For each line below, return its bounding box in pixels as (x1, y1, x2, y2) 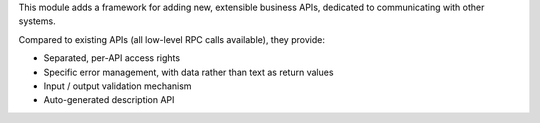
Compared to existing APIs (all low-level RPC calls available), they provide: (18, 33, 325, 45)
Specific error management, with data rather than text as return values (43, 66, 334, 78)
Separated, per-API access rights (43, 52, 180, 64)
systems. (18, 15, 56, 27)
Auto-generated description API (43, 94, 175, 106)
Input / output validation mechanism (43, 80, 192, 92)
